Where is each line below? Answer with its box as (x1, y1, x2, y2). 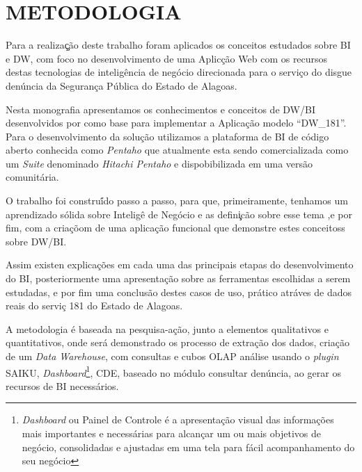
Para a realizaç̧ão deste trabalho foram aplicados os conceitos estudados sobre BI (6, 38, 351, 52)
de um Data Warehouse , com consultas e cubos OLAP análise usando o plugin (6, 349, 339, 363)
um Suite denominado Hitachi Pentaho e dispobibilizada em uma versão (6, 156, 313, 170)
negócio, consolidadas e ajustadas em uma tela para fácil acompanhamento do (22, 439, 355, 454)
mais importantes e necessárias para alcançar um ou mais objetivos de (22, 426, 321, 441)
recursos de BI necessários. (6, 378, 119, 393)
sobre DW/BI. (6, 234, 67, 248)
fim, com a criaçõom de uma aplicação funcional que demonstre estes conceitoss (6, 220, 345, 235)
